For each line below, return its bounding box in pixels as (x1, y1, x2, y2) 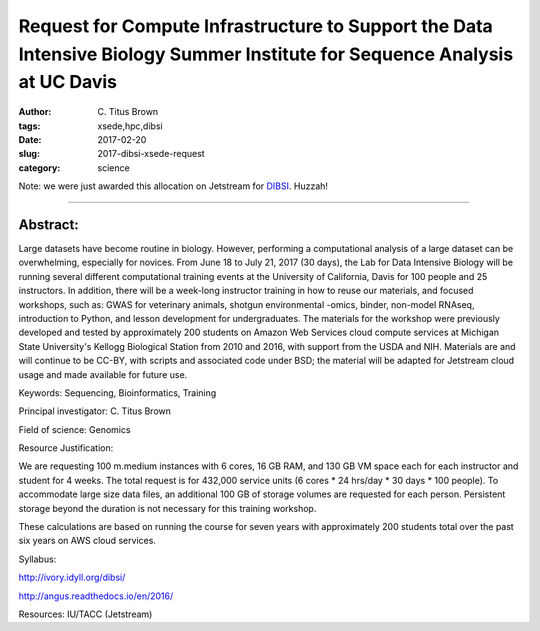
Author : (18, 106, 52, 118)
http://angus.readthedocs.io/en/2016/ (18, 590, 174, 602)
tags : (18, 120, 41, 132)
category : (18, 161, 61, 174)
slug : (18, 148, 40, 160)
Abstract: (18, 216, 79, 233)
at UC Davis (18, 71, 118, 94)
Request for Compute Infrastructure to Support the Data (18, 15, 494, 37)
